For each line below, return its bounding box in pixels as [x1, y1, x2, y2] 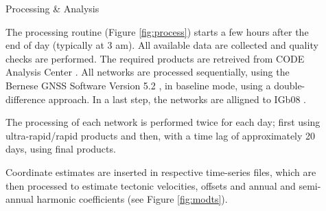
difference [5, 91, 45, 106]
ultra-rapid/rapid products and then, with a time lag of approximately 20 [5, 128, 316, 142]
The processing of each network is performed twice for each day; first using [5, 115, 321, 129]
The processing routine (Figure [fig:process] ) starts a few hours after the [5, 24, 309, 38]
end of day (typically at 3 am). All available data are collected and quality [5, 38, 318, 52]
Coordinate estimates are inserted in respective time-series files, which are [5, 164, 316, 179]
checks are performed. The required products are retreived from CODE [5, 51, 305, 65]
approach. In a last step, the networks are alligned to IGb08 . [48, 91, 306, 106]
